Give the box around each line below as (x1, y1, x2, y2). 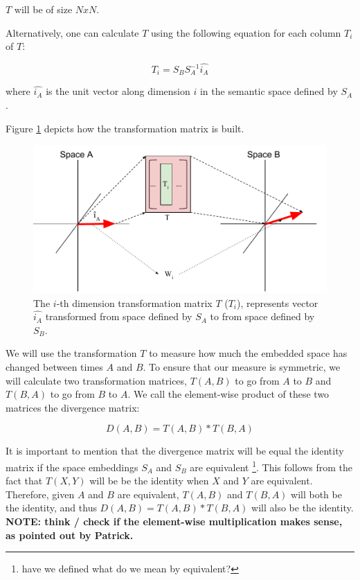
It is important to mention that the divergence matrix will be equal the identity (6, 443, 344, 458)
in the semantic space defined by (199, 84, 338, 98)
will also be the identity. (251, 500, 354, 515)
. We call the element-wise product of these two (127, 387, 330, 401)
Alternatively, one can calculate (6, 25, 139, 39)
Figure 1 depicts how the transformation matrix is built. (6, 121, 244, 135)
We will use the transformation (6, 346, 137, 360)
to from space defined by (210, 309, 315, 324)
